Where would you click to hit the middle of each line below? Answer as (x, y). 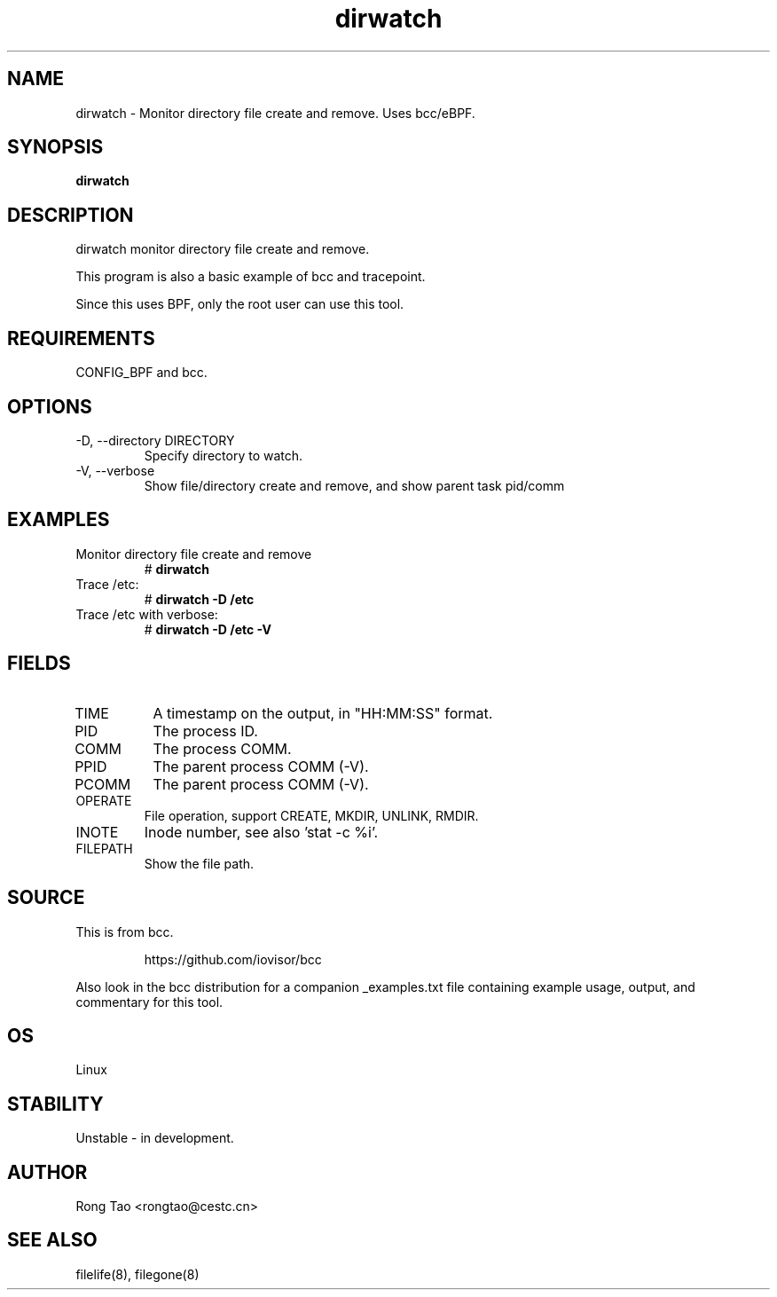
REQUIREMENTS (81, 338)
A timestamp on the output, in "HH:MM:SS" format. (323, 713)
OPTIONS (50, 406)
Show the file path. (199, 863)
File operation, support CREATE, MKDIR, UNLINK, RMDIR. (311, 815)
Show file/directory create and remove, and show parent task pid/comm (354, 485)
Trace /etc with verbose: (147, 614)
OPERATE (104, 800)
